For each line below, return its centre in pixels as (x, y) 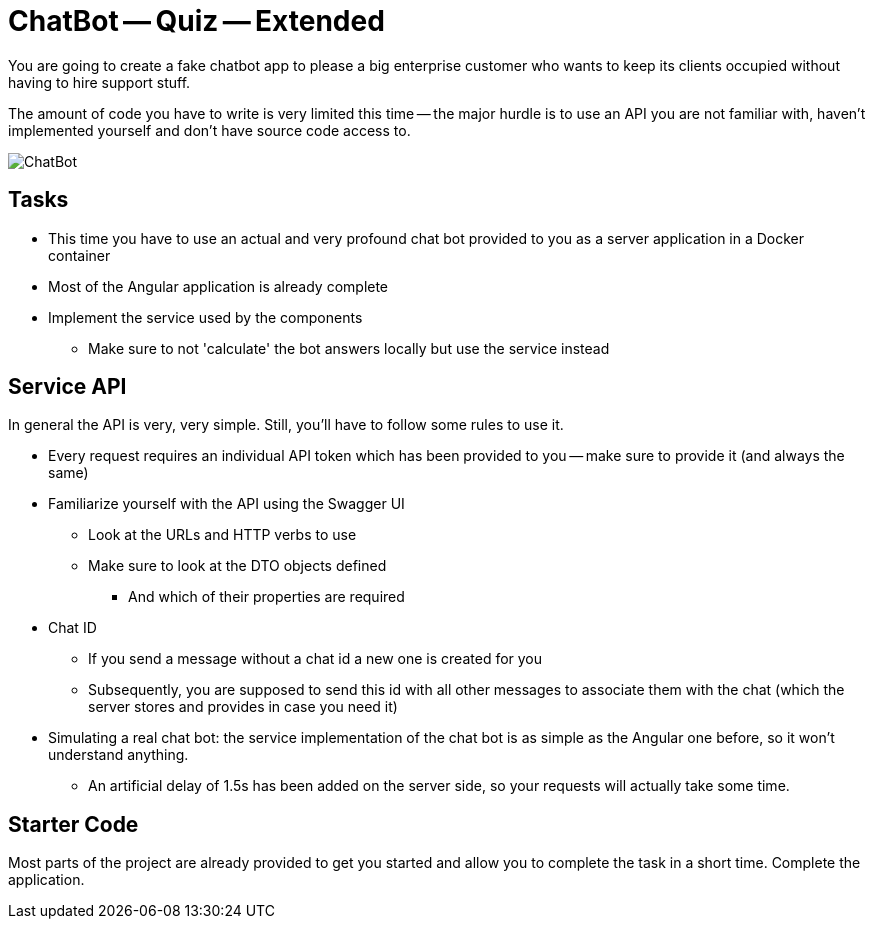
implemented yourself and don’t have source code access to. (209, 130)
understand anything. (118, 755)
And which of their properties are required (266, 597)
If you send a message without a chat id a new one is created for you (315, 659)
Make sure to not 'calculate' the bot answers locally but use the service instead (349, 348)
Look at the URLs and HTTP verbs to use (222, 535)
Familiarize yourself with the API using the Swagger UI (226, 504)
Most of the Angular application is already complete (218, 286)
